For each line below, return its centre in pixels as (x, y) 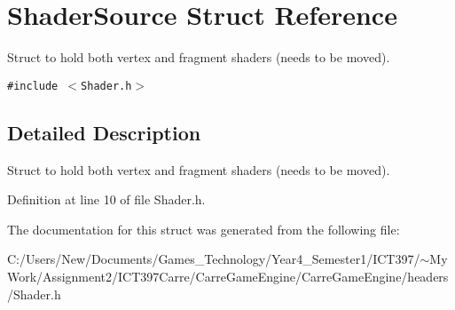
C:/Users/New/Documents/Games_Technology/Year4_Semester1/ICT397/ (214, 259)
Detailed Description (104, 132)
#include (33, 86)
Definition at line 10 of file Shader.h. (106, 199)
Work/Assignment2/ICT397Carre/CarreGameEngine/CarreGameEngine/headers (228, 276)
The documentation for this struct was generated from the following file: (204, 229)
